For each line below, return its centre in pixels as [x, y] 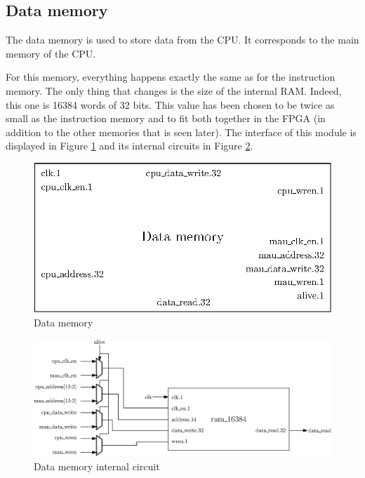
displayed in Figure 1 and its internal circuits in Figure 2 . [130, 146]
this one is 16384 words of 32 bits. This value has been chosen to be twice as [170, 104]
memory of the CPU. [51, 53]
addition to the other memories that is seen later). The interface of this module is [181, 132]
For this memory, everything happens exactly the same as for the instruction [171, 77]
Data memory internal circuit [97, 466]
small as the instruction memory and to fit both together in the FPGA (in [166, 118]
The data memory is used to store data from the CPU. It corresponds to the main [182, 40]
